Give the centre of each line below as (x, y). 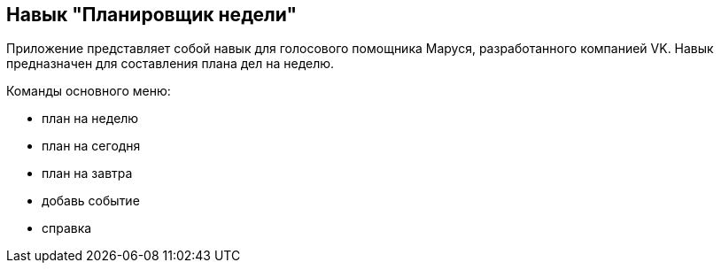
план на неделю (90, 119)
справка (67, 228)
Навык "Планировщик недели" (151, 15)
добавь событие (91, 201)
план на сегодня (91, 146)
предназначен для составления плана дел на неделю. (171, 64)
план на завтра (87, 174)
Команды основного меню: (89, 91)
